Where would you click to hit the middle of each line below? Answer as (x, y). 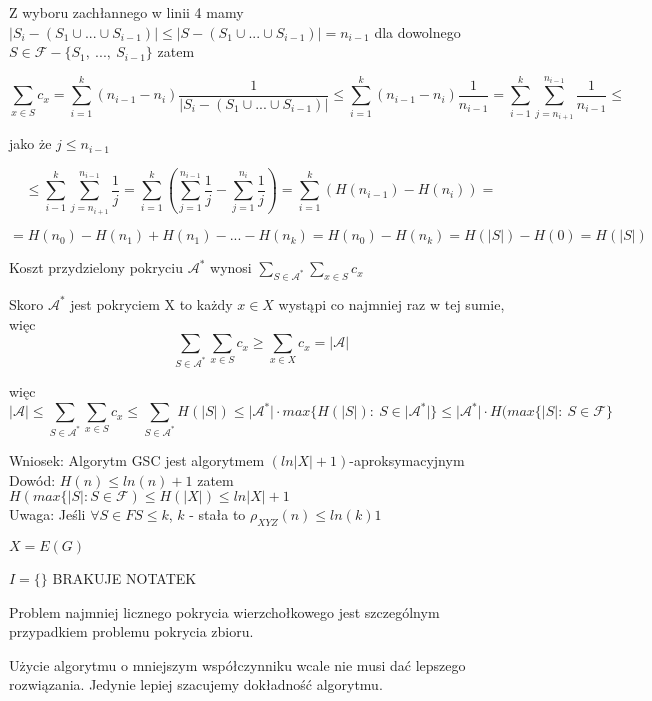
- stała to (217, 514)
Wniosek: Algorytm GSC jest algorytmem (137, 459)
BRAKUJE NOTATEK (124, 577)
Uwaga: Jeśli (47, 514)
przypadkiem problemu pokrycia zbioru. (131, 631)
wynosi (231, 267)
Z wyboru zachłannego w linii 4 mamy (126, 12)
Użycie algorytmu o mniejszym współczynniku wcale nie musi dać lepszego (237, 664)
